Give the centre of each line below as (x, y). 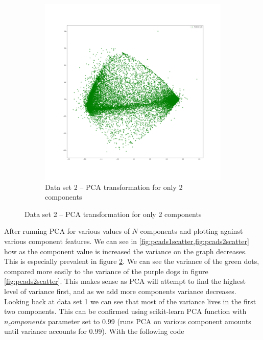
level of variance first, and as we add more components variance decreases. (120, 291)
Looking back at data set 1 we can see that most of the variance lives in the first (130, 301)
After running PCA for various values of (67, 231)
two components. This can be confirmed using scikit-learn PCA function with (125, 311)
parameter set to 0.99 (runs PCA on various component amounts (150, 321)
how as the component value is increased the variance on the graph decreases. (126, 251)
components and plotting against (192, 231)
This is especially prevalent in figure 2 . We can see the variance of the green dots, (132, 261)
